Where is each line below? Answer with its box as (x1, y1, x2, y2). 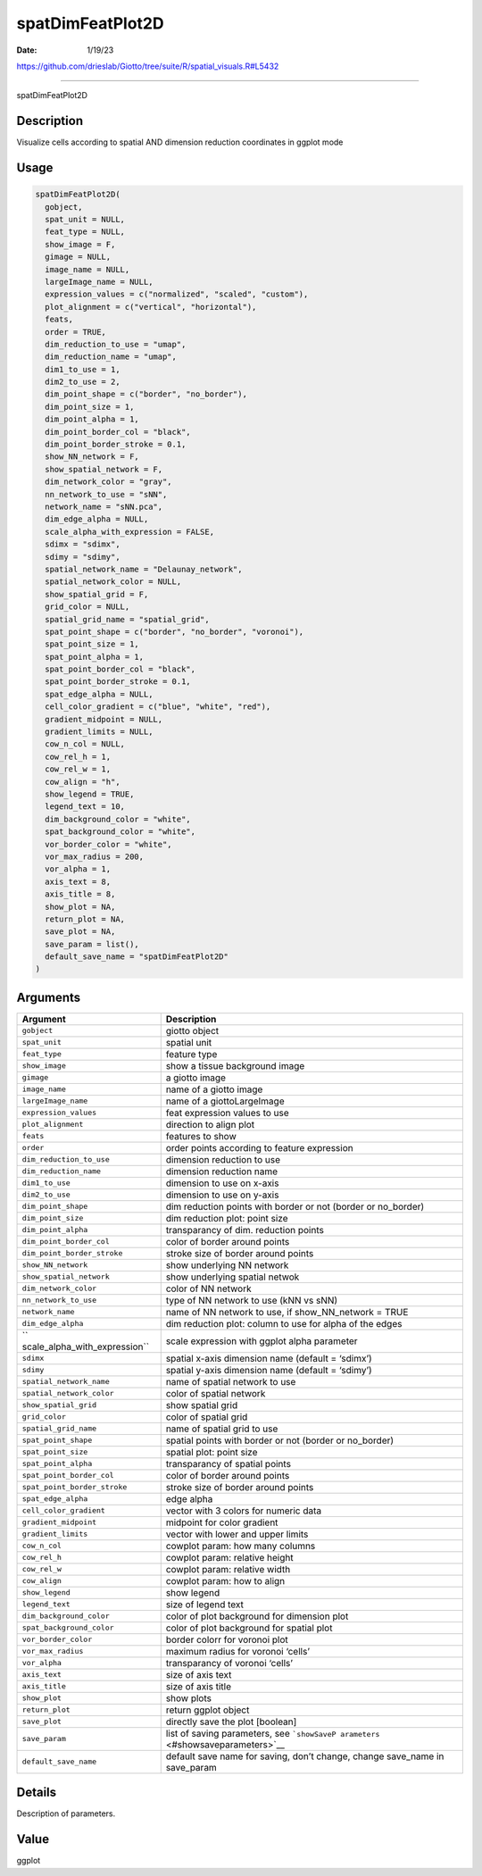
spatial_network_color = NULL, (45, 577, 182, 587)
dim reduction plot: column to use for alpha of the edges (165, 1317, 403, 1330)
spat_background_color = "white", (45, 827, 196, 837)
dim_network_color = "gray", (45, 477, 173, 487)
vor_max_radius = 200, (45, 851, 145, 862)
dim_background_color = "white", (45, 813, 191, 824)
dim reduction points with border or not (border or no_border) (165, 1200, 425, 1213)
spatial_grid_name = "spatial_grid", (45, 614, 210, 624)
